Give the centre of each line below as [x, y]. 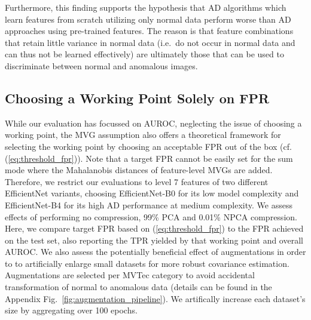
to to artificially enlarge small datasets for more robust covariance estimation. [147, 263]
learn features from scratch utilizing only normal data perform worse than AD [148, 19]
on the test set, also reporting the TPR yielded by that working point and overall [154, 240]
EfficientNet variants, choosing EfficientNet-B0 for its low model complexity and [152, 193]
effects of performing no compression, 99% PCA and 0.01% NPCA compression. [151, 216]
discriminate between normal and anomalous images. [101, 65]
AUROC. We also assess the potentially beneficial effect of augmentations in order [155, 252]
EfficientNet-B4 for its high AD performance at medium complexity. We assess [149, 204]
